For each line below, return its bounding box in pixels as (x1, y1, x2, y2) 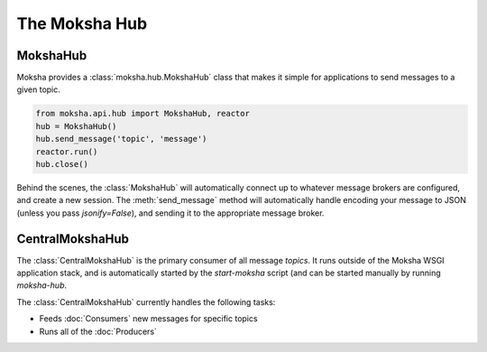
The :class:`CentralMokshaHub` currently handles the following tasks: (16, 296, 276, 307)
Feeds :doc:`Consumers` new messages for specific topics (39, 313, 258, 324)
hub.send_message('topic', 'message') (35, 134, 207, 144)
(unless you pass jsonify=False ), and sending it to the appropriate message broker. (16, 208, 325, 218)
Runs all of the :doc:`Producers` (39, 326, 158, 337)
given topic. (16, 84, 60, 95)
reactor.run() (35, 146, 98, 157)
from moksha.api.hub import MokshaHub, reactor (35, 108, 250, 119)
